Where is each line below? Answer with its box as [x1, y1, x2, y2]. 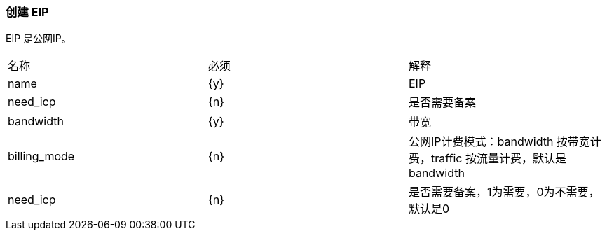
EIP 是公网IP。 [6, 32, 71, 45]
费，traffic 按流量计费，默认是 [408, 151, 566, 166]
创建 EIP [6, 5, 49, 19]
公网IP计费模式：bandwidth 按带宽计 [408, 134, 601, 149]
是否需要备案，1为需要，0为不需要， [408, 185, 600, 200]
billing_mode [8, 149, 75, 164]
